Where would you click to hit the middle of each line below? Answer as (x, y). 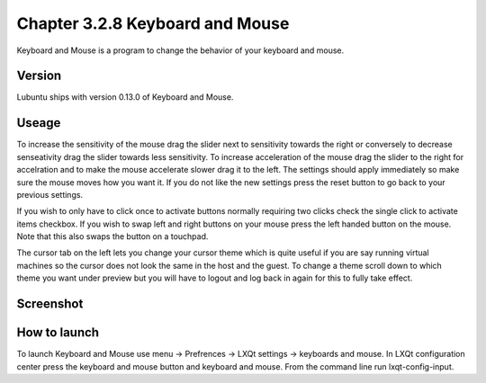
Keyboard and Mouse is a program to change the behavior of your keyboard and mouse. (180, 50)
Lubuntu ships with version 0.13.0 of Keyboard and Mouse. (125, 97)
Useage (39, 123)
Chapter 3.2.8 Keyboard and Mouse (153, 23)
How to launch (58, 333)
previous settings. (50, 194)
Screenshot (50, 304)
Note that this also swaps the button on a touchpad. (112, 236)
